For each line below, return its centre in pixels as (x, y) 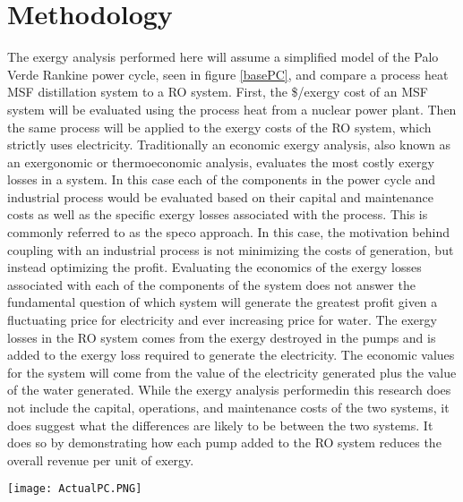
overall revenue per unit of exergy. (101, 459)
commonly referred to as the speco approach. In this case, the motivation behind (228, 232)
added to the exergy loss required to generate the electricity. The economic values (231, 355)
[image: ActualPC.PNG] (75, 489)
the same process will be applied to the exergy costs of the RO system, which (219, 127)
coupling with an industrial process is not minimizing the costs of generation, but (231, 249)
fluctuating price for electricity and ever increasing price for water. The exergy (222, 320)
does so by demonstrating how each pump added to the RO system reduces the (224, 442)
